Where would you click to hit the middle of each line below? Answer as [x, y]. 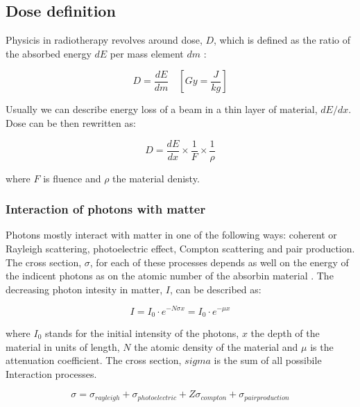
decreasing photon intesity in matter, [84, 289]
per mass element [147, 53]
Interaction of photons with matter [106, 209]
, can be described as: [216, 289]
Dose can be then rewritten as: [71, 122]
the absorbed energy [49, 53]
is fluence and [72, 178]
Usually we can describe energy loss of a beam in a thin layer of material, [162, 109]
